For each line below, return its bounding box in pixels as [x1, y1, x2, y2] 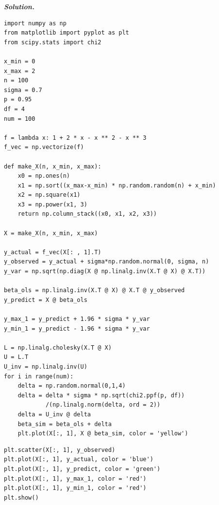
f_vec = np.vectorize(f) [4, 144, 84, 151]
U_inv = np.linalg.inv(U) [4, 363, 87, 370]
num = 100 [4, 115, 35, 122]
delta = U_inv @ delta [17, 411, 91, 418]
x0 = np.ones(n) [17, 172, 70, 180]
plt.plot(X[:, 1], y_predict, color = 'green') [4, 465, 161, 472]
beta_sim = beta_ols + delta [17, 420, 112, 428]
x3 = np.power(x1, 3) [17, 201, 87, 208]
